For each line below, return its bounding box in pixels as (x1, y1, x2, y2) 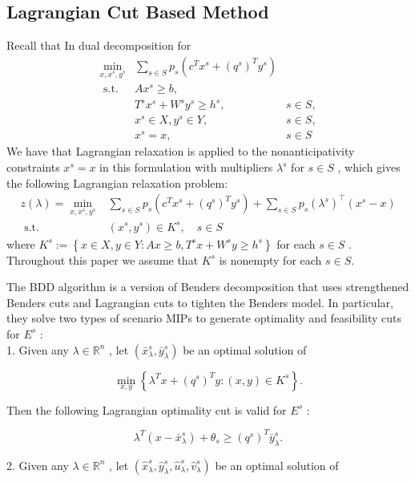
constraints (6, 159, 60, 176)
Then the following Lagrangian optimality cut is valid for (6, 401, 287, 418)
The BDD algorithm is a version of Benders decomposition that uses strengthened (6, 278, 409, 295)
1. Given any (6, 341, 69, 358)
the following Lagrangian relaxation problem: (6, 174, 228, 191)
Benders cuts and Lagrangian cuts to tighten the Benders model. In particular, (6, 294, 393, 310)
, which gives (337, 159, 401, 176)
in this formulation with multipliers (99, 159, 273, 176)
